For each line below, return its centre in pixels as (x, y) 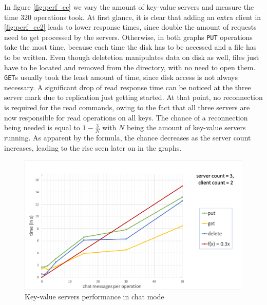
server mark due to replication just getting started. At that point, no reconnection (133, 97)
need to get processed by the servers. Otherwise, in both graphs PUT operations (128, 37)
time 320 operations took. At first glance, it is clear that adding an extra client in (133, 17)
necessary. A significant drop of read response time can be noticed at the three (128, 87)
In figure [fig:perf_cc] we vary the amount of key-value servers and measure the (129, 7)
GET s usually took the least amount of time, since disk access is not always (121, 77)
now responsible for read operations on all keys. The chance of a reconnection (126, 117)
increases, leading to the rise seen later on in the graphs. (93, 147)
